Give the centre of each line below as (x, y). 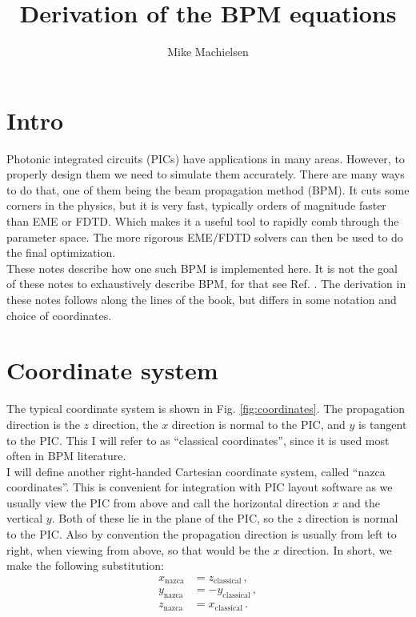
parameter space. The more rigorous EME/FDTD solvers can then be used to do (205, 236)
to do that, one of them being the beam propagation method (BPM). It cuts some (208, 189)
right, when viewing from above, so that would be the (138, 549)
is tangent (382, 424)
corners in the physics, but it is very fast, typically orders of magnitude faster (196, 205)
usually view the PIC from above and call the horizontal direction (168, 502)
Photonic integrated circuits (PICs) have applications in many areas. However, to (206, 158)
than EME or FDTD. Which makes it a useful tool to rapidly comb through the (203, 221)
